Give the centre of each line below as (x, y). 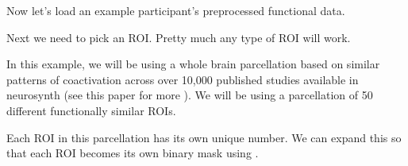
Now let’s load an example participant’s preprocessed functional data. (176, 10)
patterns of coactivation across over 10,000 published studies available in (183, 79)
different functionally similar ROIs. (91, 110)
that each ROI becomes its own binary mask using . (133, 153)
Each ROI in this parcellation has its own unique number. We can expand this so (204, 137)
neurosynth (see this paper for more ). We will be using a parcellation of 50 (190, 95)
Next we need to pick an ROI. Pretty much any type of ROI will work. (179, 37)
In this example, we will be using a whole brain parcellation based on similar (193, 64)
